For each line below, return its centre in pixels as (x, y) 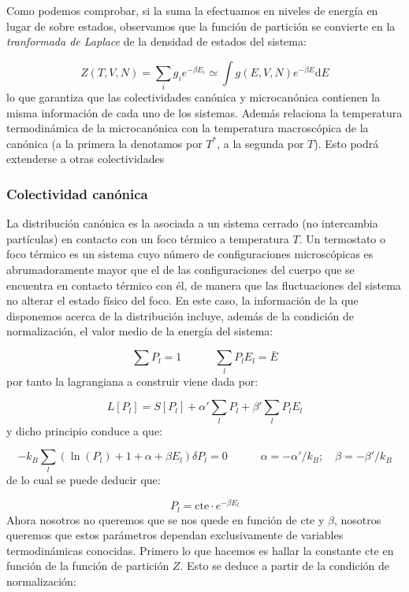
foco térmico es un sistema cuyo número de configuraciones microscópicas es (190, 254)
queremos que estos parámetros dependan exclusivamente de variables (175, 535)
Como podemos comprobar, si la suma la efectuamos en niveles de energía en (192, 10)
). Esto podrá (346, 143)
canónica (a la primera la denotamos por (104, 143)
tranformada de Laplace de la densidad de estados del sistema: (156, 41)
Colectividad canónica (77, 194)
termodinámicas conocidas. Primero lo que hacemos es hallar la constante (184, 550)
